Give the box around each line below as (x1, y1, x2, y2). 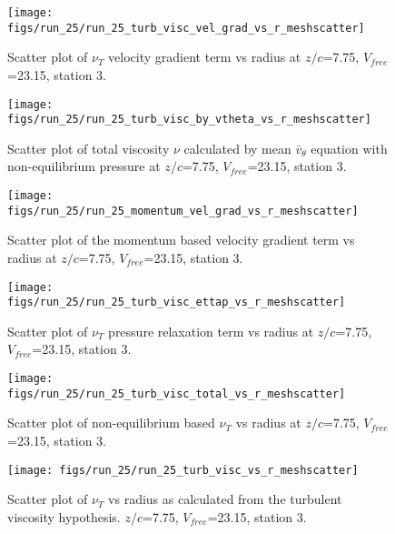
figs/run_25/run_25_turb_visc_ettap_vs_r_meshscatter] (7, 296, 346, 309)
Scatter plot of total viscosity (7, 138, 170, 157)
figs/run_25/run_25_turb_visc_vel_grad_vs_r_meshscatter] (7, 21, 365, 35)
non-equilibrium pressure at (7, 156, 161, 176)
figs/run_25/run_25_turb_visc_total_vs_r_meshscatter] (7, 387, 346, 400)
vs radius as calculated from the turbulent (108, 489, 342, 509)
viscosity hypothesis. (7, 507, 121, 526)
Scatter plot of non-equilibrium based (7, 413, 215, 432)
